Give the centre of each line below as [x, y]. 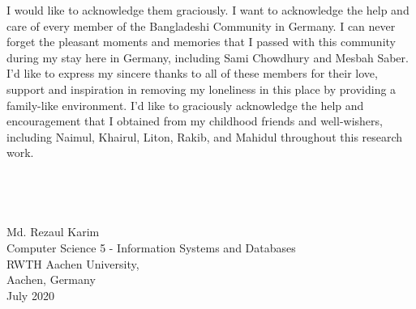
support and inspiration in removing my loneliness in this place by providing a [202, 89]
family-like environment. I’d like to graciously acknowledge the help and [185, 105]
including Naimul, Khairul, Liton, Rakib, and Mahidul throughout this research [205, 136]
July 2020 [30, 295]
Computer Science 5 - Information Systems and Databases [151, 247]
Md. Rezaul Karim [53, 232]
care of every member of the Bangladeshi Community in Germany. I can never [201, 25]
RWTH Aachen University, [73, 263]
